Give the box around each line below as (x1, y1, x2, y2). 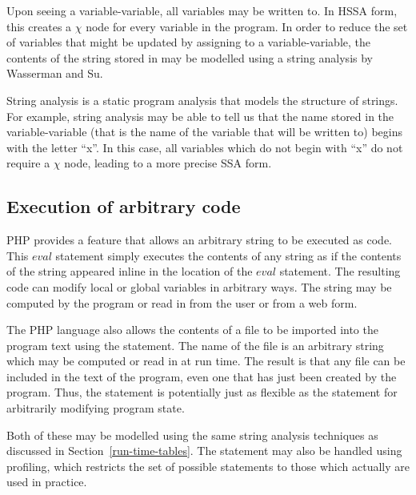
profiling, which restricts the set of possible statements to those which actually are (6, 457, 410, 474)
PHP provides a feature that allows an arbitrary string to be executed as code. (6, 231, 392, 248)
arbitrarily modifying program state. (6, 400, 185, 417)
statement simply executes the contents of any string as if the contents (55, 247, 402, 264)
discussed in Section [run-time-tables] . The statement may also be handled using (6, 442, 402, 459)
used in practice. (6, 473, 87, 490)
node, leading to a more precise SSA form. (64, 155, 272, 171)
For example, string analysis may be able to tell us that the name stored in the (6, 107, 394, 124)
